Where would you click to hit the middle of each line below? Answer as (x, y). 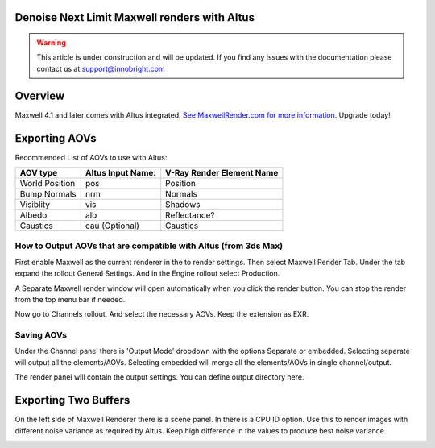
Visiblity (35, 204)
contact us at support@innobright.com (101, 68)
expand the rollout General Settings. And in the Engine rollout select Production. (147, 273)
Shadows (183, 204)
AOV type (39, 173)
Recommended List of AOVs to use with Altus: (91, 157)
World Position (48, 183)
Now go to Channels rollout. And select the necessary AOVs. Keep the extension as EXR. (162, 314)
